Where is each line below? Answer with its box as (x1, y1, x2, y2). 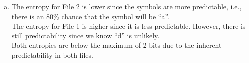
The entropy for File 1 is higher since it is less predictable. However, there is (11, 21, 246, 31)
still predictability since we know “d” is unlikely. (11, 30, 160, 40)
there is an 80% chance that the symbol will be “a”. (11, 11, 169, 21)
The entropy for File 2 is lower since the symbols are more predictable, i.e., (11, 1, 242, 11)
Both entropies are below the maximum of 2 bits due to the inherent (11, 40, 222, 50)
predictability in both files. (11, 49, 93, 60)
